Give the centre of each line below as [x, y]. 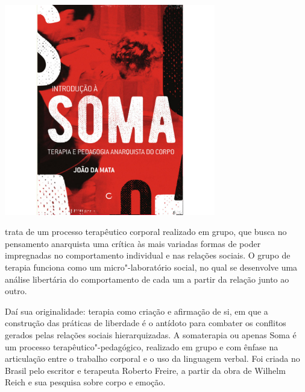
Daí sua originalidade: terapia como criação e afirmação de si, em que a [137, 311]
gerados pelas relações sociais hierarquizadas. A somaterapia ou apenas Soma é [151, 335]
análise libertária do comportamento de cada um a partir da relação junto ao [147, 279]
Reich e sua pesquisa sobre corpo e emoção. [85, 382]
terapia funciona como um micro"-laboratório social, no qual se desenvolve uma [151, 267]
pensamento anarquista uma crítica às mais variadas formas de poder [133, 243]
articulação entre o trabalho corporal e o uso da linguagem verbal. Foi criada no [152, 358]
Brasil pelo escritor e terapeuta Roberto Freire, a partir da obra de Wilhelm [145, 370]
